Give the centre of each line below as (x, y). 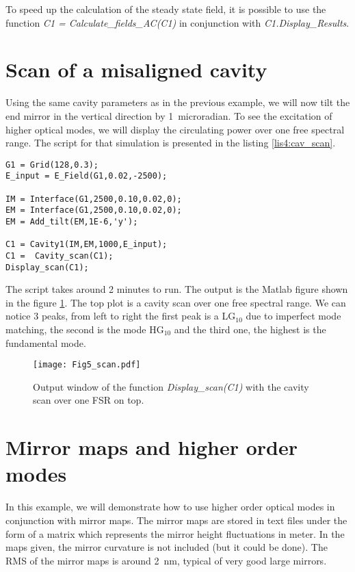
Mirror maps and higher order (152, 447)
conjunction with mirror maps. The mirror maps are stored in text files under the (176, 520)
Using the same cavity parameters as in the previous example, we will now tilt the (178, 102)
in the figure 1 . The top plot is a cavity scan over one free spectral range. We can (176, 302)
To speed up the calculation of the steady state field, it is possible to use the (166, 9)
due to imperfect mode (293, 316)
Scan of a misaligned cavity (136, 69)
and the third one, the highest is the (250, 329)
